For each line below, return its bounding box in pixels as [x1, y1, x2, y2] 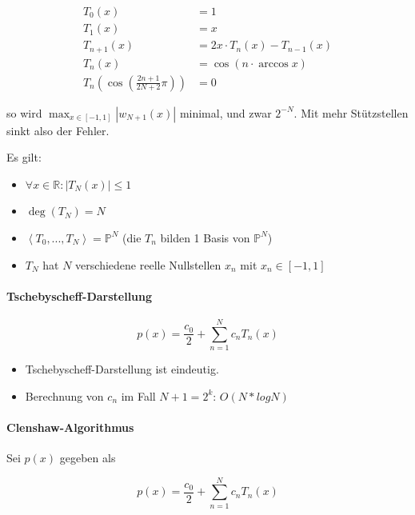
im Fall [121, 387, 156, 404]
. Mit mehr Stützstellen [293, 104, 409, 121]
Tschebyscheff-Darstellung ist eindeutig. [25, 361, 219, 377]
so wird [6, 104, 42, 121]
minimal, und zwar [179, 104, 272, 121]
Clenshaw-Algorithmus [6, 418, 134, 435]
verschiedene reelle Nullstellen [75, 256, 221, 273]
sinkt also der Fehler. [6, 122, 110, 138]
